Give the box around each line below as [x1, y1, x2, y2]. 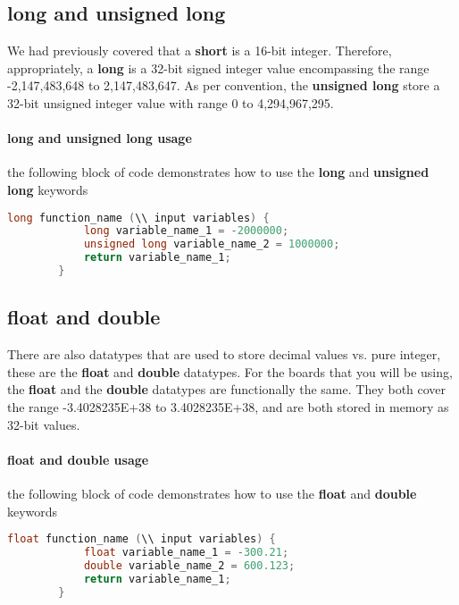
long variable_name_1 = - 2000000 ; [83, 224, 289, 238]
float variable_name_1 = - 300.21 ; [83, 545, 289, 559]
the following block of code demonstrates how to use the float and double [7, 483, 417, 502]
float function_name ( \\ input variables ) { [7, 533, 276, 546]
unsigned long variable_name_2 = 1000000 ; [83, 238, 340, 251]
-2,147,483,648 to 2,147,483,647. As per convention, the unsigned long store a [7, 76, 440, 95]
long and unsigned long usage [7, 129, 192, 147]
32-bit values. [7, 415, 80, 433]
